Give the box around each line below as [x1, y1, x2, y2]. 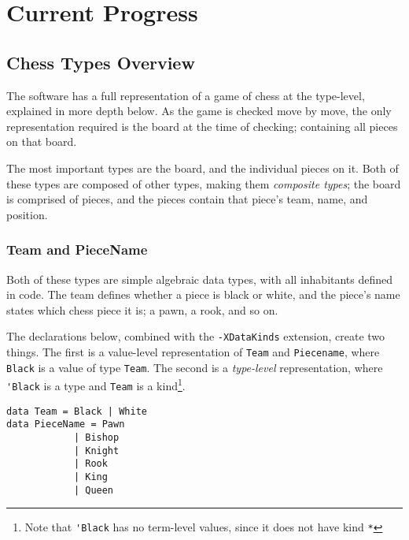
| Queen [73, 484, 114, 496]
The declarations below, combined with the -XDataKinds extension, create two [6, 328, 385, 344]
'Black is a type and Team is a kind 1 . [6, 375, 186, 393]
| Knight [73, 445, 120, 456]
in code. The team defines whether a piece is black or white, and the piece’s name [6, 286, 400, 303]
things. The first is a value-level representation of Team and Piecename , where [6, 343, 380, 359]
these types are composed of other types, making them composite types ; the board [6, 175, 401, 192]
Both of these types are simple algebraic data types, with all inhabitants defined [6, 270, 393, 287]
